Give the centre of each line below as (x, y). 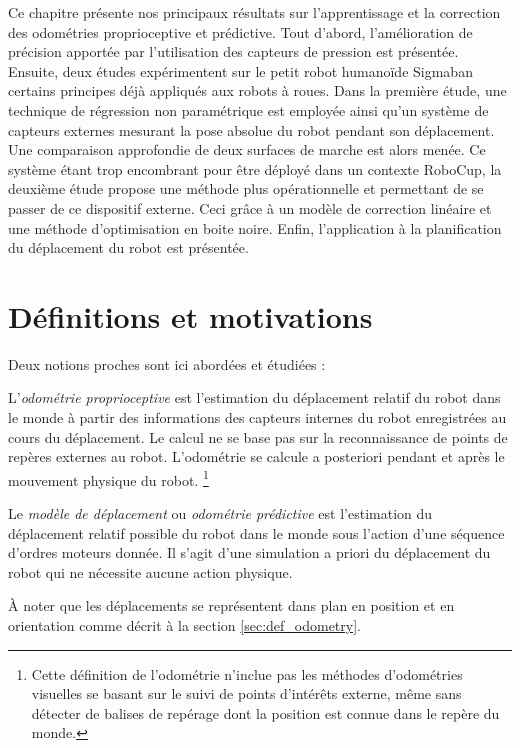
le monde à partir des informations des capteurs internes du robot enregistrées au (257, 417)
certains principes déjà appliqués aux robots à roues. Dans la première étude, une (257, 90)
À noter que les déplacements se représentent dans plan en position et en (231, 605)
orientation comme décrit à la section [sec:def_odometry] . (184, 625)
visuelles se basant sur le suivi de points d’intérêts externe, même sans (246, 693)
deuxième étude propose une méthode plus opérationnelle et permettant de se (246, 188)
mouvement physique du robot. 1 (108, 478)
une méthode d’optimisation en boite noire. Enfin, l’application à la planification (255, 227)
